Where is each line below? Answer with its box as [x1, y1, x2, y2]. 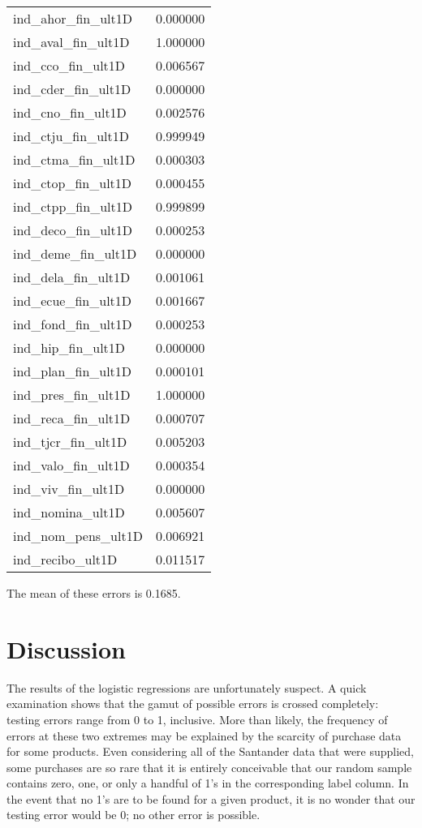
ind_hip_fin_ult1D [13, 338, 126, 357]
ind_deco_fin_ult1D [13, 221, 132, 239]
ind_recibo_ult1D [13, 550, 118, 568]
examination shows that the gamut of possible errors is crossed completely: [6, 695, 379, 712]
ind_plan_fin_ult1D [13, 362, 132, 380]
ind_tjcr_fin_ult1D [13, 432, 127, 451]
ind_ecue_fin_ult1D [13, 291, 132, 310]
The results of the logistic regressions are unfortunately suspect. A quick [6, 679, 367, 696]
